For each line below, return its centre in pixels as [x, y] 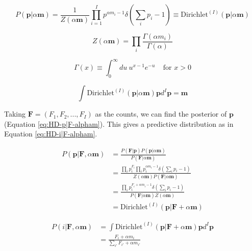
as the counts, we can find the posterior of [161, 114]
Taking [15, 114]
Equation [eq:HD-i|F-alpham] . [51, 134]
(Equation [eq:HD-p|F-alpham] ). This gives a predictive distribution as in [119, 123]
